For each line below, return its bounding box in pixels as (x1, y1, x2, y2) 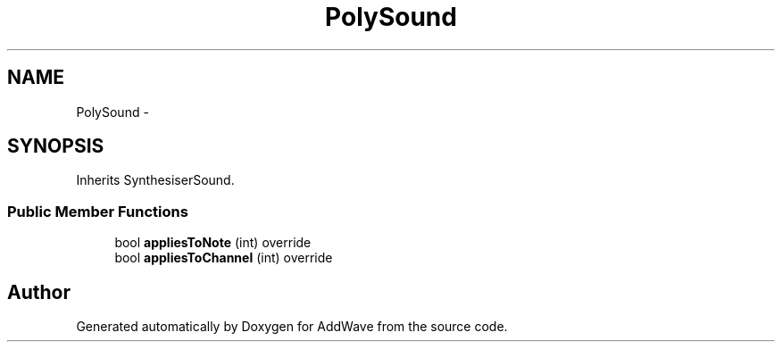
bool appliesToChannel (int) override (114, 250, 333, 266)
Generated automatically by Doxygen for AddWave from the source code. (76, 319, 508, 335)
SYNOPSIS (7, 135, 104, 158)
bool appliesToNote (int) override (114, 235, 312, 251)
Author (7, 280, 71, 303)
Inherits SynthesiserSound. (76, 172, 235, 188)
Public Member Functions (7, 202, 188, 220)
